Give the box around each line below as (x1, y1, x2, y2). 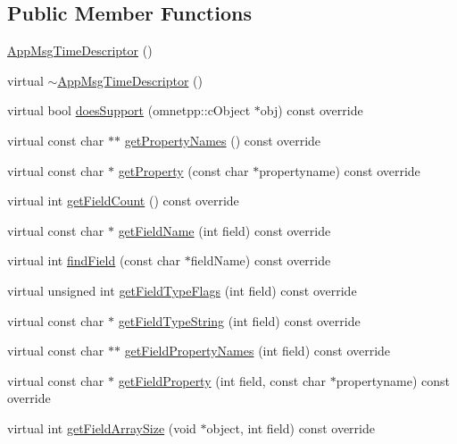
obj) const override (260, 101, 363, 120)
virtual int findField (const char (7, 251, 181, 270)
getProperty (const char (118, 161, 249, 180)
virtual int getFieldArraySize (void (7, 418, 196, 437)
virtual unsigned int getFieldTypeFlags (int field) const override (7, 281, 357, 299)
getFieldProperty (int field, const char (118, 371, 327, 390)
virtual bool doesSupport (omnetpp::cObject (7, 101, 251, 120)
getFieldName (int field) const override (118, 221, 331, 239)
